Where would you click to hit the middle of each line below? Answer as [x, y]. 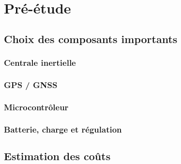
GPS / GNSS [31, 84]
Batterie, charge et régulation [63, 129]
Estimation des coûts [57, 156]
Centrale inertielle [40, 63]
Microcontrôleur [36, 107]
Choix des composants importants [91, 38]
